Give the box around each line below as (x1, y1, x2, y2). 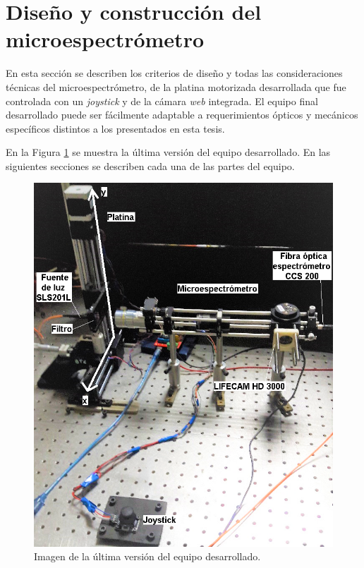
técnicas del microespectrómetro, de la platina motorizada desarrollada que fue (6, 79, 346, 94)
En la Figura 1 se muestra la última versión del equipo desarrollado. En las (6, 145, 331, 159)
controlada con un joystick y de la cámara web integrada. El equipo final (6, 93, 318, 108)
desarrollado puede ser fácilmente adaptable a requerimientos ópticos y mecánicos (6, 107, 358, 122)
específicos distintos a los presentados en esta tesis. (6, 121, 225, 135)
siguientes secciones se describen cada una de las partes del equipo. (6, 158, 295, 173)
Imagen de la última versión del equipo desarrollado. (34, 549, 261, 564)
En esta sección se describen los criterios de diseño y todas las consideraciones (6, 66, 343, 80)
